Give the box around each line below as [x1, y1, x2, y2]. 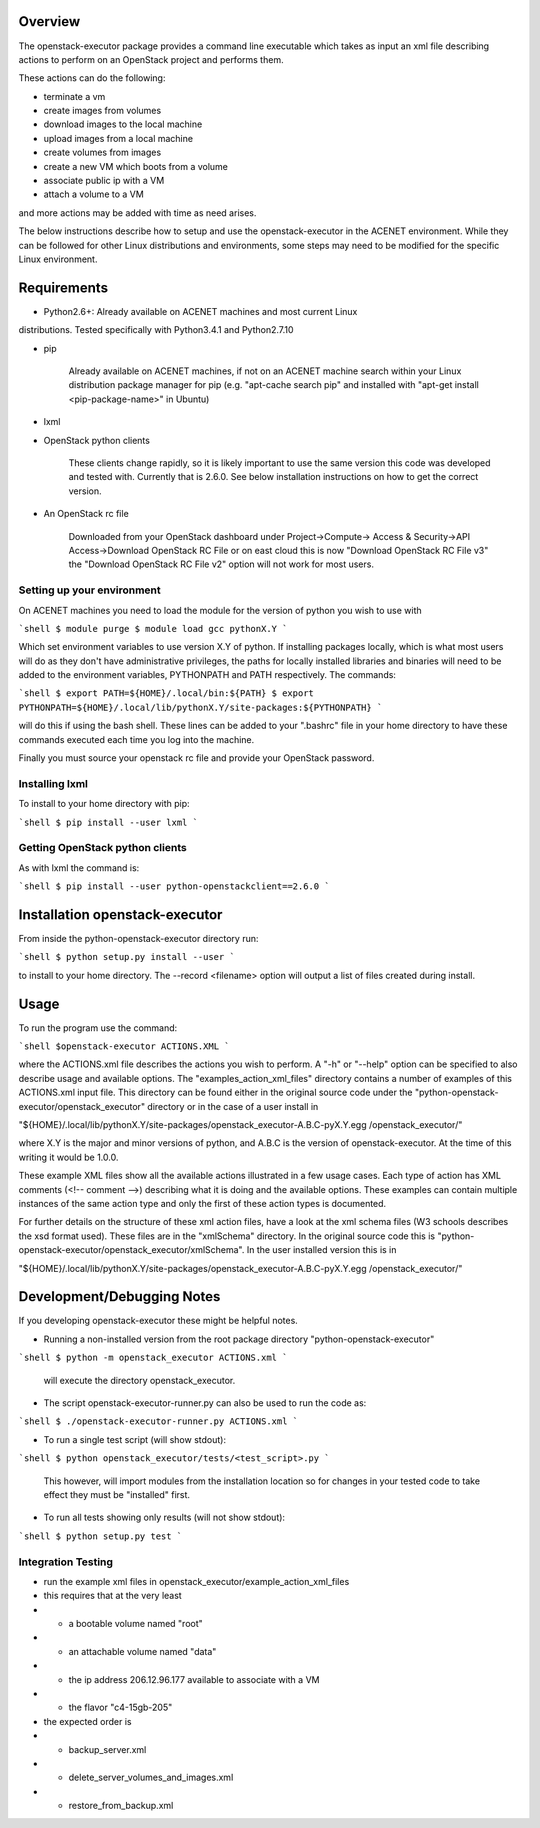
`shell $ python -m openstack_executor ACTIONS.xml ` [18, 1352, 288, 1364]
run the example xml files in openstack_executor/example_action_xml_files [43, 1575, 350, 1587]
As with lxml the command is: [18, 861, 140, 874]
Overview [18, 13, 81, 30]
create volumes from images [43, 146, 162, 159]
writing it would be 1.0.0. [18, 1151, 119, 1163]
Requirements [18, 279, 109, 296]
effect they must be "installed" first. [43, 1488, 190, 1500]
